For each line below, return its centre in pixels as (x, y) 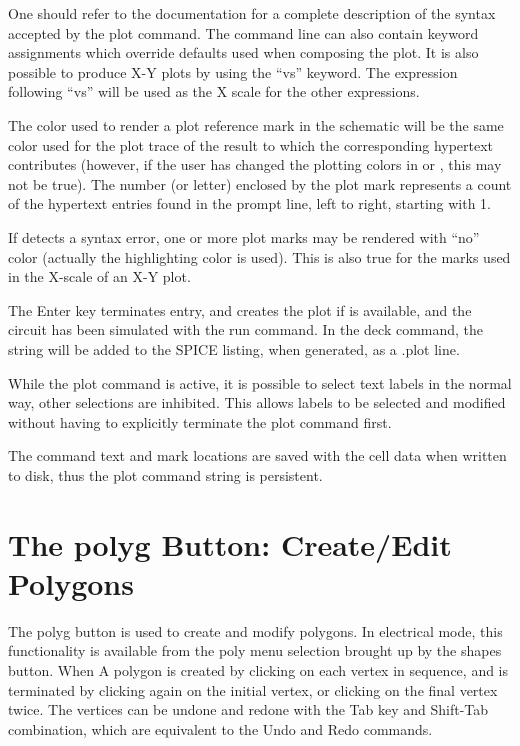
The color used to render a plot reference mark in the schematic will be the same (256, 124)
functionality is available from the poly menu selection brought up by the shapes (255, 650)
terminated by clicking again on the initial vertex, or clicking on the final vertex (253, 689)
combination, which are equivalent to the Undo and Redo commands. (220, 728)
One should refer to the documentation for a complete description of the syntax (252, 13)
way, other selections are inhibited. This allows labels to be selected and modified (257, 402)
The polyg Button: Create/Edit (230, 543)
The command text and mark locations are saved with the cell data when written (257, 455)
